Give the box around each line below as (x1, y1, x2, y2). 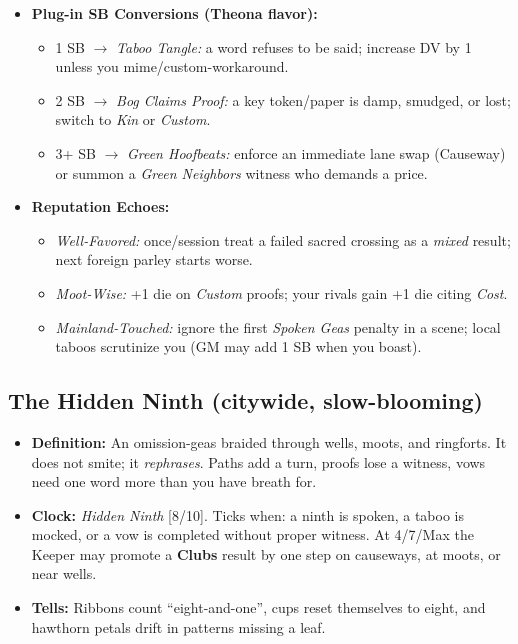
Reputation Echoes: (31, 196, 170, 217)
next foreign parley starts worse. (55, 249, 253, 270)
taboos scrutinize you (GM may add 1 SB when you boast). (55, 336, 422, 357)
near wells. (31, 563, 97, 584)
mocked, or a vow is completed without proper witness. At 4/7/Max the (31, 524, 474, 545)
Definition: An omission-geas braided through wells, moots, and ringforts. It (31, 431, 507, 452)
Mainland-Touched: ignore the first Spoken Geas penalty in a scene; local (55, 316, 501, 337)
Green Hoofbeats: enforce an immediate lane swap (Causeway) (126, 142, 506, 163)
